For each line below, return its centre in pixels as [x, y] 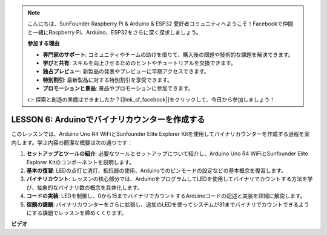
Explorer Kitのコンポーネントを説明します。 [81, 162]
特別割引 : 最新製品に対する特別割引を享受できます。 [107, 80]
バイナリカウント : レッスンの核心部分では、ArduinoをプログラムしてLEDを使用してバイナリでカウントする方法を [167, 179]
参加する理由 [44, 43]
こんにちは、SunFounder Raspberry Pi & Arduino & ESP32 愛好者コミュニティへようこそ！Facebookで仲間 [160, 24]
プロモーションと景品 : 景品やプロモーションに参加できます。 [118, 88]
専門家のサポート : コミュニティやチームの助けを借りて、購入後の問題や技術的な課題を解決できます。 [168, 54]
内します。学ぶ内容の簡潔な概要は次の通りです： [72, 143]
